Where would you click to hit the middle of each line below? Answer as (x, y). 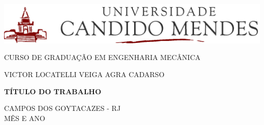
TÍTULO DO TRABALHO (53, 91)
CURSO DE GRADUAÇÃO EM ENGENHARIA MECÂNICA (102, 57)
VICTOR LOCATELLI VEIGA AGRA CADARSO (84, 74)
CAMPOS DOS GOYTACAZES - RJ (62, 108)
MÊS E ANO (25, 118)
